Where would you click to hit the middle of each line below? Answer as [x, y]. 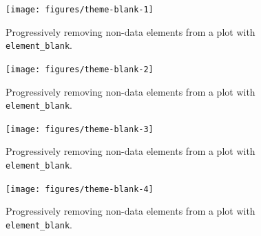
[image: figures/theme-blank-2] [80, 69]
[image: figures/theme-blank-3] [80, 129]
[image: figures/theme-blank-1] [80, 10]
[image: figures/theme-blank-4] [80, 189]
